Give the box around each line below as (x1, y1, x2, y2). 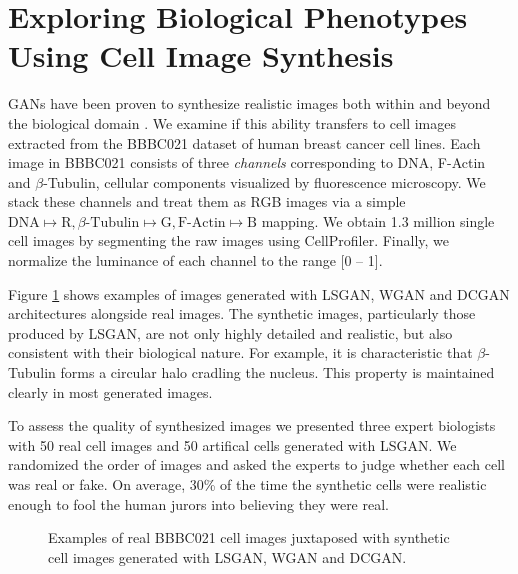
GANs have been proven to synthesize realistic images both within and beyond (8, 93, 491, 114)
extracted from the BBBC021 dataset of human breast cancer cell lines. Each (8, 132, 481, 153)
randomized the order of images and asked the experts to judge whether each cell (8, 454, 505, 475)
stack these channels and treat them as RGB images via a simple (8, 191, 406, 212)
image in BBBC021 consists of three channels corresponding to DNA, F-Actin (8, 152, 486, 173)
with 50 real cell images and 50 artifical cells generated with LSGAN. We (8, 434, 457, 455)
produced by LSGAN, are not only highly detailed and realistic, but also (8, 322, 453, 343)
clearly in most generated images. (8, 381, 213, 402)
